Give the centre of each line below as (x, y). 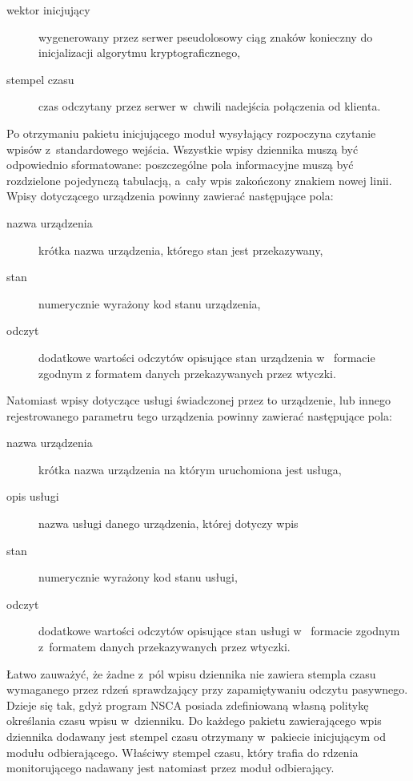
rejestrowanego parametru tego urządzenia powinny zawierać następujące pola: (199, 415)
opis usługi (33, 496)
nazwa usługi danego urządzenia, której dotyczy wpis (168, 523)
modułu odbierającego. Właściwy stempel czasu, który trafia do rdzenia (182, 752)
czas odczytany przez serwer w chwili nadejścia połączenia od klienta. (210, 106)
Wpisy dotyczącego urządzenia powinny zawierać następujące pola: (170, 196)
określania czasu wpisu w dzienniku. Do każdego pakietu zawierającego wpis (194, 721)
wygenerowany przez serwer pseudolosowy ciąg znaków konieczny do (206, 36)
